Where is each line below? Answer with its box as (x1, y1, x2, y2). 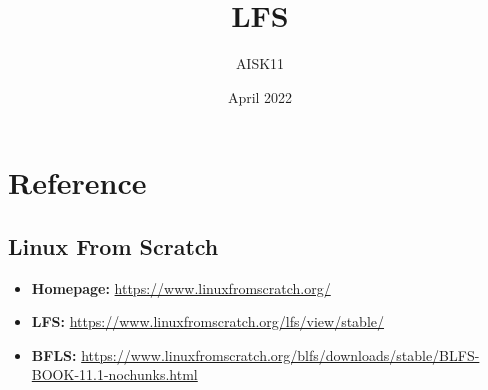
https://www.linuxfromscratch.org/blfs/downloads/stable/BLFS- (81, 344, 480, 365)
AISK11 (235, 53, 285, 74)
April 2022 (227, 86, 293, 107)
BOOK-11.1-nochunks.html (31, 364, 198, 385)
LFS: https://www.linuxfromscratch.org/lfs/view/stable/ (31, 311, 385, 332)
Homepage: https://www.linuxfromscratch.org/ (31, 277, 331, 298)
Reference (8, 162, 147, 203)
